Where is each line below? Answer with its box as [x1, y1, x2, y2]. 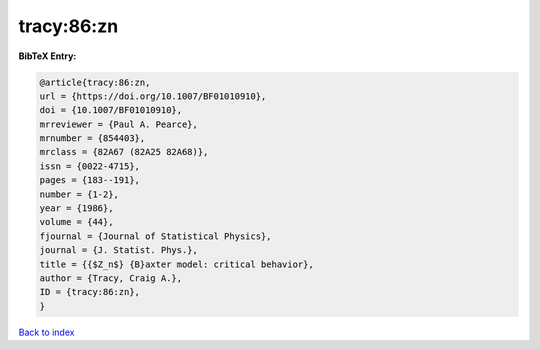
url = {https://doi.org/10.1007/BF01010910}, [39, 90, 267, 102]
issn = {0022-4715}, [39, 160, 140, 172]
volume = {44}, [39, 216, 114, 228]
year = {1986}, [39, 203, 114, 214]
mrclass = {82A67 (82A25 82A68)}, [39, 146, 209, 158]
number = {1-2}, [39, 188, 120, 200]
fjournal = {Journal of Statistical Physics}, [39, 230, 272, 242]
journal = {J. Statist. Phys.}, [39, 245, 199, 256]
